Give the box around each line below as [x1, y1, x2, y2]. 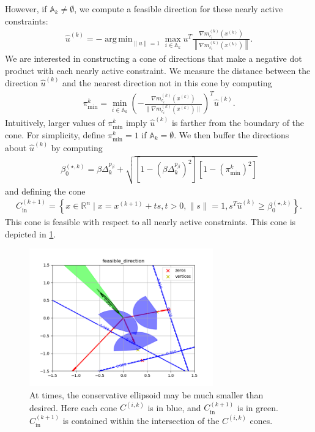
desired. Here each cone [29, 401, 117, 414]
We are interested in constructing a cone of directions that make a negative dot [5, 52, 302, 65]
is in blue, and [147, 401, 201, 414]
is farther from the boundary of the [171, 116, 305, 128]
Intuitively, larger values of [5, 116, 105, 128]
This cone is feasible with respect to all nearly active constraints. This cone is [5, 215, 296, 228]
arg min [105, 34, 133, 43]
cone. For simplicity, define [5, 128, 105, 141]
